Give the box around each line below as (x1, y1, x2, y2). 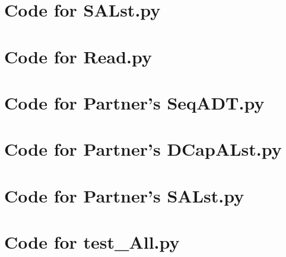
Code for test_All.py (4, 230, 180, 254)
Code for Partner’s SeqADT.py (4, 90, 265, 114)
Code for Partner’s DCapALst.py (4, 137, 282, 161)
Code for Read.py (4, 44, 152, 68)
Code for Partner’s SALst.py (4, 183, 244, 207)
